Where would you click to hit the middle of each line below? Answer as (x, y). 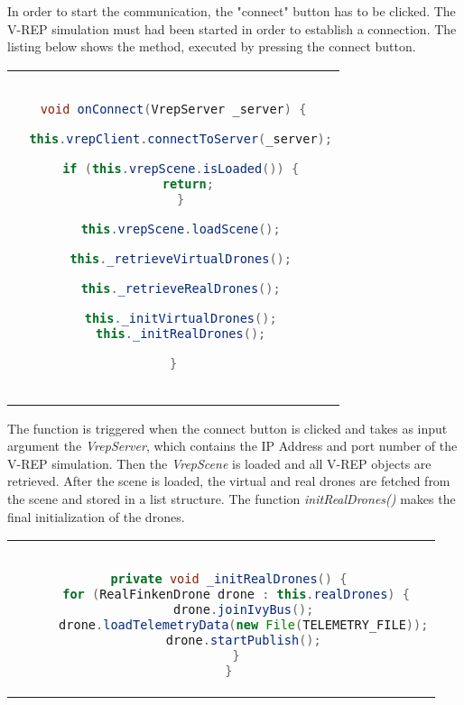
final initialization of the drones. (96, 516)
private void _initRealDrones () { (229, 579)
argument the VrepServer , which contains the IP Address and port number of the (232, 446)
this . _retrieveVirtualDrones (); (181, 258)
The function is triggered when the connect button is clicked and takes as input (227, 428)
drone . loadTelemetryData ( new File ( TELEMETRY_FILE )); (244, 625)
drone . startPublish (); (243, 641)
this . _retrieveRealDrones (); (181, 288)
